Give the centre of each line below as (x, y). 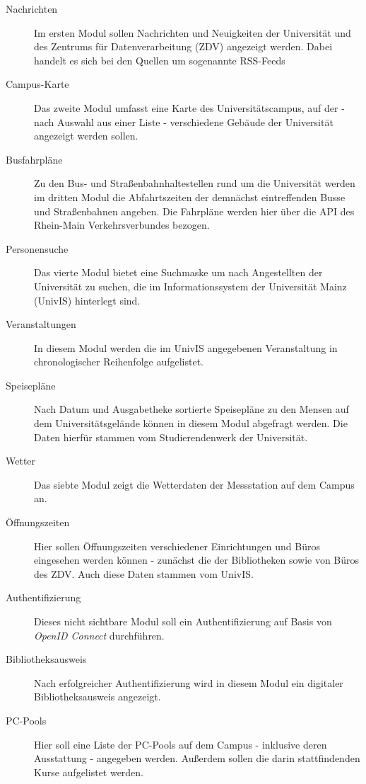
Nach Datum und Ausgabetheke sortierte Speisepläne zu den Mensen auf (191, 409)
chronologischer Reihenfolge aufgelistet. (119, 362)
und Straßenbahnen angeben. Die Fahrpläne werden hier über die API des (194, 211)
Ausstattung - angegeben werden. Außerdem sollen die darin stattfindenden (197, 758)
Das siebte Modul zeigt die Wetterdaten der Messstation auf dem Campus (194, 484)
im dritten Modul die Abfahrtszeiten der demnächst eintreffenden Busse (190, 197)
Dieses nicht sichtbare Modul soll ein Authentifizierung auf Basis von (183, 621)
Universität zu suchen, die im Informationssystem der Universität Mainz (190, 286)
